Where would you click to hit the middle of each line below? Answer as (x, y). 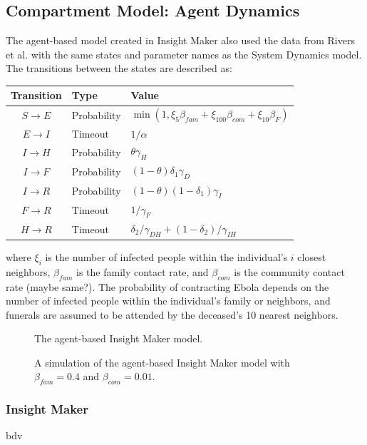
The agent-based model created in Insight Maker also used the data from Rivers (180, 40)
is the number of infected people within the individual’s (166, 256)
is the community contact (289, 271)
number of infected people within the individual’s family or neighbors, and (168, 301)
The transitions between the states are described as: (119, 68)
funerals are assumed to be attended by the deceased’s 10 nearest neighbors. (172, 314)
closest (312, 256)
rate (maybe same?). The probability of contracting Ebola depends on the (167, 286)
